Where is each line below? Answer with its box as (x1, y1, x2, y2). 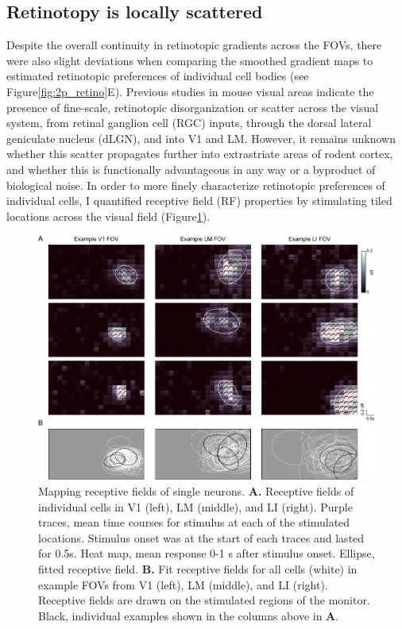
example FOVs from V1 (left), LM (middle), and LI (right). (38, 576, 328, 592)
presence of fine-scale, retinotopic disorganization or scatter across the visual (6, 98, 379, 115)
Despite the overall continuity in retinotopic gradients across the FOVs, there (6, 37, 382, 53)
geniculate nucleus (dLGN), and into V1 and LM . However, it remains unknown (6, 129, 396, 146)
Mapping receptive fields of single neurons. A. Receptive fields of (38, 483, 354, 500)
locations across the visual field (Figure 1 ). (6, 207, 211, 224)
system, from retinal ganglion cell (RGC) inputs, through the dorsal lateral (6, 114, 372, 131)
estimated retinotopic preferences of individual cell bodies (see (6, 68, 309, 84)
